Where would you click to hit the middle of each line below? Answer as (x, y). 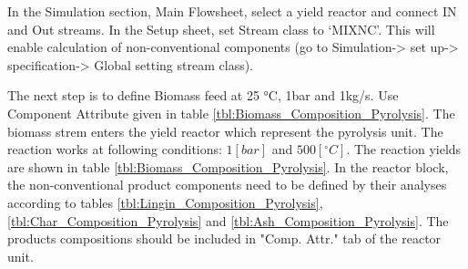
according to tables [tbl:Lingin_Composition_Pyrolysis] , (165, 202)
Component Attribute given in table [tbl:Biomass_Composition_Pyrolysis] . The (231, 113)
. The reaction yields (404, 149)
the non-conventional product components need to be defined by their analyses (227, 185)
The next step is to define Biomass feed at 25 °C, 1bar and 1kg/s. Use (203, 95)
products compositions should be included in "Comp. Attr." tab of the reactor (224, 238)
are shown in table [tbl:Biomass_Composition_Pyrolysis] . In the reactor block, (228, 166)
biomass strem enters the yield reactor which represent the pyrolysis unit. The (225, 131)
